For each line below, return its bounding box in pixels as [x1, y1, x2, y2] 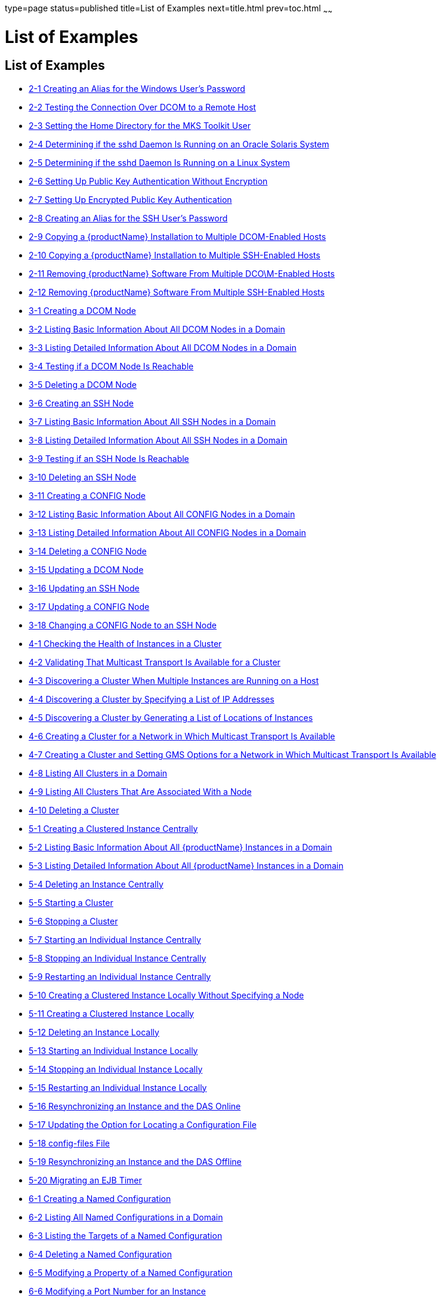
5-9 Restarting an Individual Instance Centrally [29, 971, 211, 982]
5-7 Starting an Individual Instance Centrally [29, 934, 201, 945]
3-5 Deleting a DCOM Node [29, 379, 137, 390]
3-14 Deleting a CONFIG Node [29, 545, 147, 556]
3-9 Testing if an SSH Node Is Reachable [29, 453, 189, 464]
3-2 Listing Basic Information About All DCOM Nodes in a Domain [29, 323, 285, 334]
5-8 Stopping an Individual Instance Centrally [29, 952, 206, 963]
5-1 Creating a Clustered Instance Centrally [29, 823, 198, 834]
